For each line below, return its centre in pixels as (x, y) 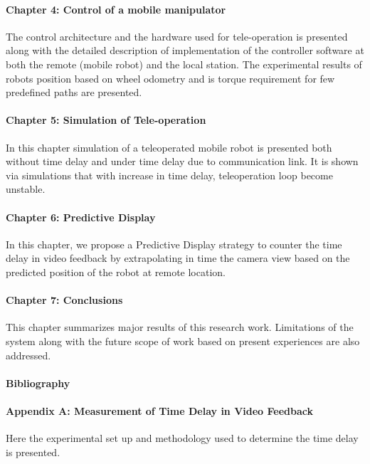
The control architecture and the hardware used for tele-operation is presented (177, 36)
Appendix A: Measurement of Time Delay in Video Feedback (159, 410)
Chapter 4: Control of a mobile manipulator (116, 9)
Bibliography (38, 383)
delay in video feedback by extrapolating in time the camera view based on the (178, 258)
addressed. (28, 355)
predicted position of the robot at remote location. (116, 271)
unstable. (26, 189)
